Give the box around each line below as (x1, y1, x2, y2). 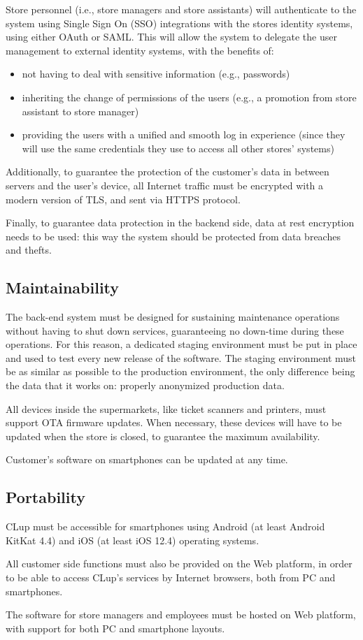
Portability (6, 486, 85, 508)
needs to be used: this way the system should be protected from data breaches (6, 228, 341, 243)
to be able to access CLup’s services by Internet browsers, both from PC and (6, 570, 336, 585)
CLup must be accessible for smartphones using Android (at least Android (6, 519, 325, 534)
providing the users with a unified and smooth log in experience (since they (22, 127, 346, 142)
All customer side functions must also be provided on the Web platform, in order (6, 556, 353, 571)
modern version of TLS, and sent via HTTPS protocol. (6, 191, 241, 206)
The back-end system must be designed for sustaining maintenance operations (6, 310, 340, 324)
